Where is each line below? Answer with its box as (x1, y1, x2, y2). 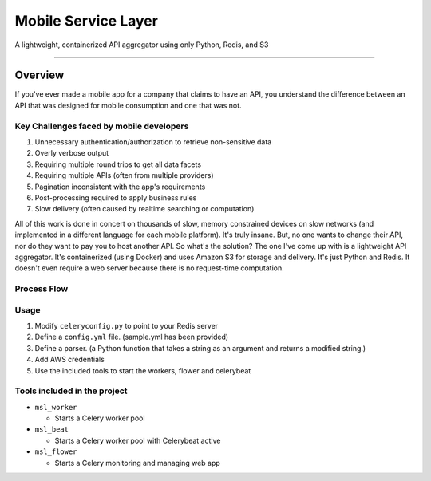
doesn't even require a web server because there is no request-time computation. (14, 263, 284, 273)
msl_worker (34, 403, 77, 412)
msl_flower (34, 447, 77, 456)
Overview (14, 69, 65, 82)
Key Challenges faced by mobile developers (14, 120, 189, 132)
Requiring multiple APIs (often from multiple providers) (34, 171, 214, 180)
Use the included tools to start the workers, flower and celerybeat (34, 365, 251, 375)
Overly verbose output (34, 148, 109, 158)
